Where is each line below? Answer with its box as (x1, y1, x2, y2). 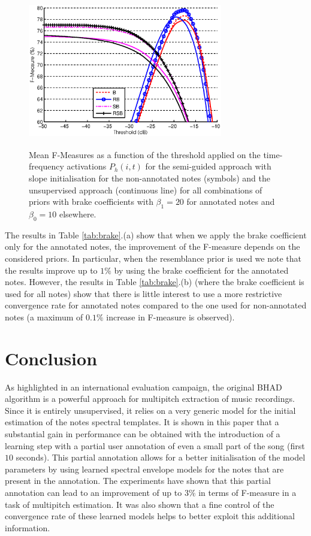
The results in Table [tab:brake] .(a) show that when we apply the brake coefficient (5, 228, 307, 241)
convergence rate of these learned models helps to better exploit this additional (5, 510, 295, 522)
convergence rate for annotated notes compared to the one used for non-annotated (5, 299, 307, 311)
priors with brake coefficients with (29, 195, 153, 208)
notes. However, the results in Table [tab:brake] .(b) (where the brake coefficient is (5, 275, 304, 288)
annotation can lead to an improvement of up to (5, 486, 182, 498)
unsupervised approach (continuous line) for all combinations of (29, 183, 262, 196)
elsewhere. (59, 207, 96, 220)
